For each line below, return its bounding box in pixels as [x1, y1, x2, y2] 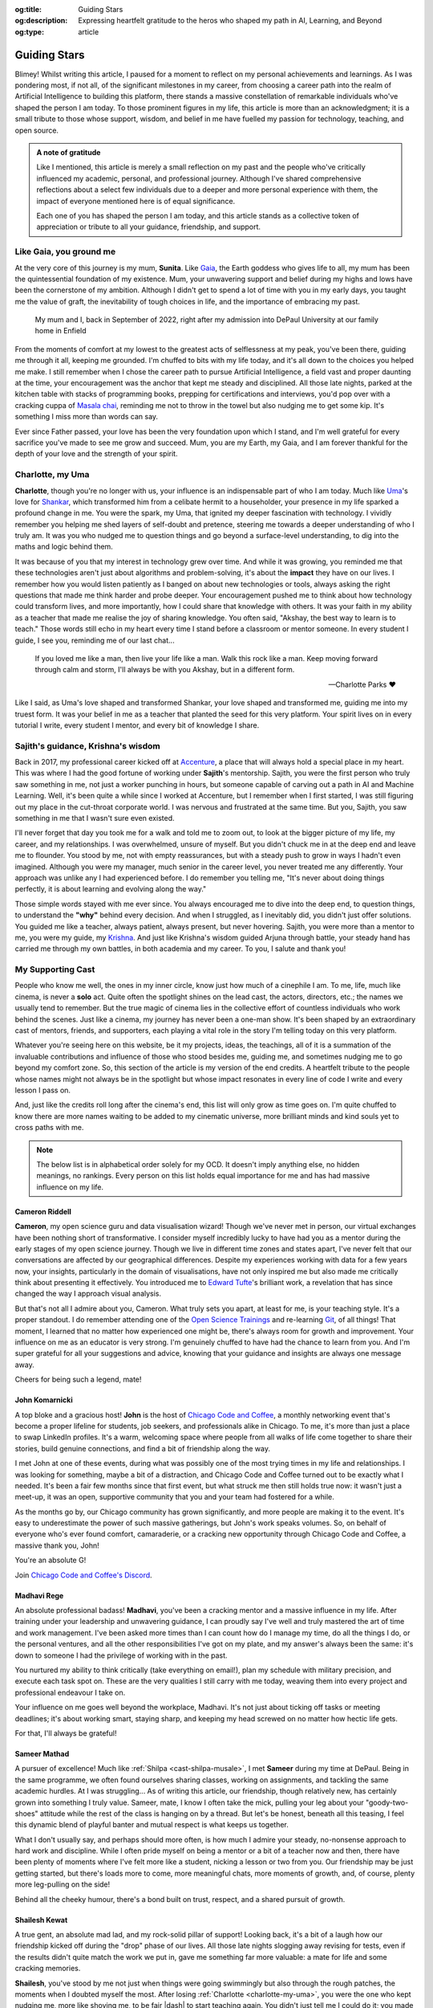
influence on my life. [36, 1182, 104, 1192]
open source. [14, 125, 59, 135]
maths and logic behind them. [14, 542, 114, 552]
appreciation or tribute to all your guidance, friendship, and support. [36, 222, 261, 232]
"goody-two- [365, 1798, 409, 1807]
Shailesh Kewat [14, 1915, 68, 1924]
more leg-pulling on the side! [14, 1879, 111, 1889]
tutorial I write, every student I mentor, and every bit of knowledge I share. [14, 720, 260, 730]
